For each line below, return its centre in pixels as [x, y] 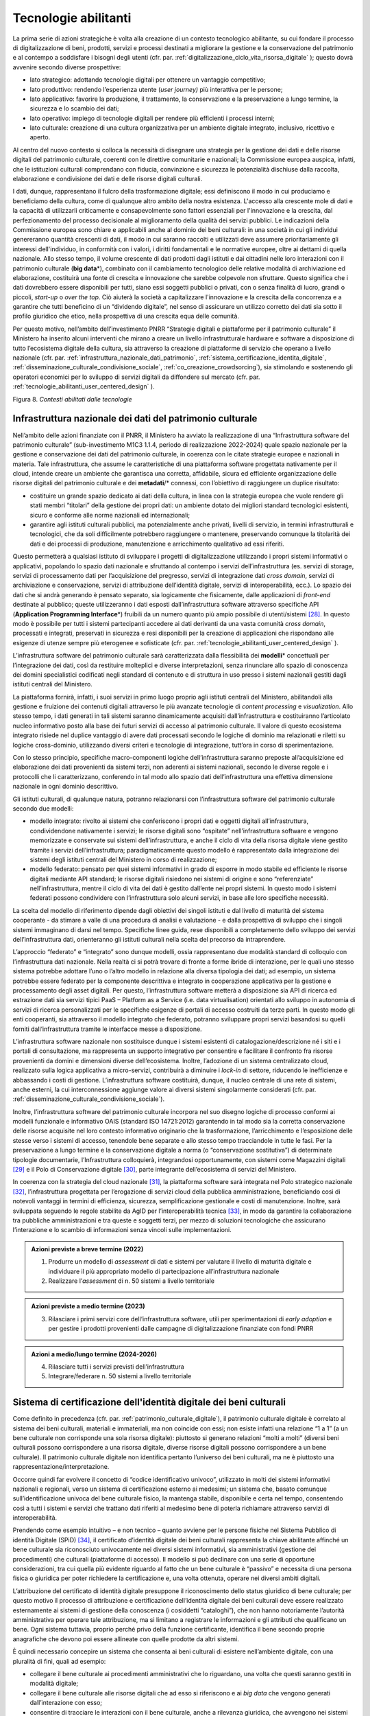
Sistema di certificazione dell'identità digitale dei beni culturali [149, 1403]
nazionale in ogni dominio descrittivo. [65, 787]
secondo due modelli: [43, 808]
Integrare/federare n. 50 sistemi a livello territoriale [120, 1376]
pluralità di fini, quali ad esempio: [59, 1661]
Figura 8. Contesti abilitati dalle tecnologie [72, 399]
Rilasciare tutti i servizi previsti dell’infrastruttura [116, 1367]
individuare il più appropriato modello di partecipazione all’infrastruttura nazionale [164, 1271]
